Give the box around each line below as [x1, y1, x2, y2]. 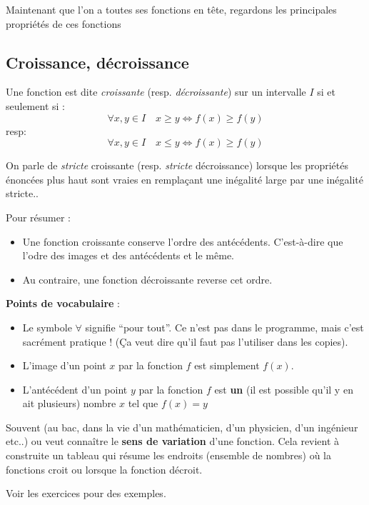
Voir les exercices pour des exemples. [6, 486, 166, 501]
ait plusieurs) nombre [22, 396, 116, 411]
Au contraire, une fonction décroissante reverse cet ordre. [22, 271, 273, 286]
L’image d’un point [22, 358, 106, 373]
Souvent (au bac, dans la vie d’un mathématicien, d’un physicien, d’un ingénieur [6, 419, 358, 434]
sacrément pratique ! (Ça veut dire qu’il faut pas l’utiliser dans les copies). [22, 334, 348, 349]
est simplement [194, 358, 260, 373]
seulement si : [6, 98, 65, 113]
